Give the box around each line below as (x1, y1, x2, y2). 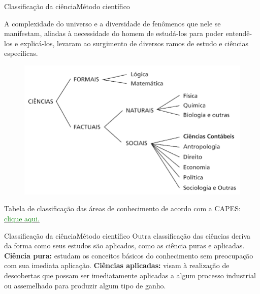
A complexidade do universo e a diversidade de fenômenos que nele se (4, 18, 221, 28)
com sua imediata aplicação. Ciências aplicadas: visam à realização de (4, 260, 230, 271)
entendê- (225, 28, 252, 39)
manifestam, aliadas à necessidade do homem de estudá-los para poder (4, 28, 223, 39)
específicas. (4, 48, 38, 58)
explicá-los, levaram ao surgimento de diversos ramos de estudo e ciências (20, 38, 248, 48)
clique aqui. (4, 213, 40, 224)
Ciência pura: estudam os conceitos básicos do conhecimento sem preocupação (4, 250, 253, 260)
